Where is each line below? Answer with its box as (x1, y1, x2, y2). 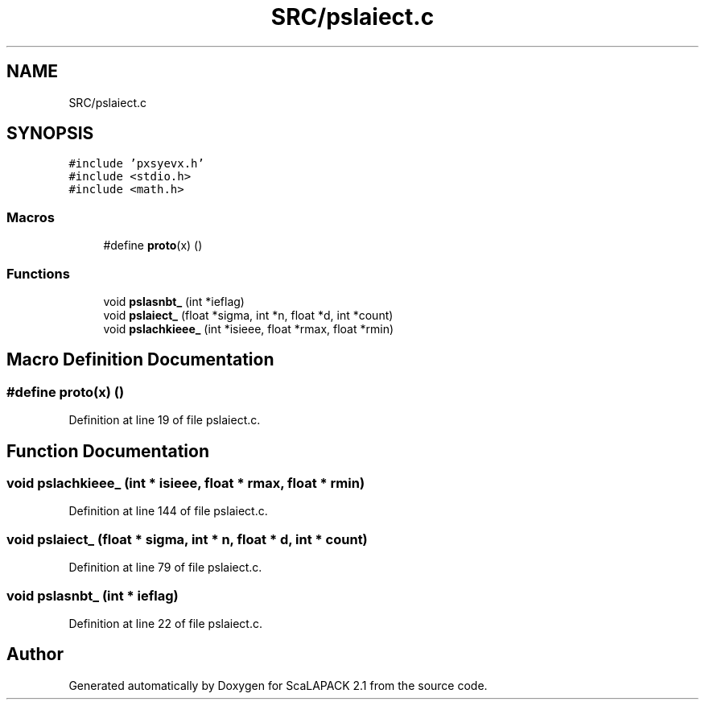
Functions (6, 265, 70, 282)
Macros (6, 208, 55, 225)
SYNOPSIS (6, 123, 94, 144)
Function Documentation (6, 440, 209, 461)
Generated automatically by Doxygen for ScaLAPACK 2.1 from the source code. (68, 678, 488, 692)
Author (6, 644, 64, 665)
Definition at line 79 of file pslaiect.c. (68, 560, 262, 575)
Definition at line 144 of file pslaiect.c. (68, 504, 268, 518)
